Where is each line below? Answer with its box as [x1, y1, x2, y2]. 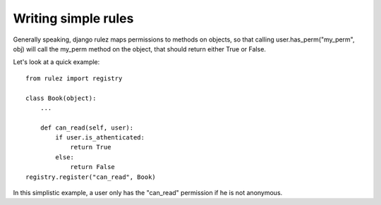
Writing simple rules [13, 11, 134, 26]
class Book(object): [25, 94, 97, 102]
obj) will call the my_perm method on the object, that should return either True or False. [13, 44, 266, 53]
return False [70, 163, 116, 171]
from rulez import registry [25, 74, 123, 82]
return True [70, 143, 111, 151]
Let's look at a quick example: [13, 58, 100, 66]
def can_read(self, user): [40, 123, 134, 132]
